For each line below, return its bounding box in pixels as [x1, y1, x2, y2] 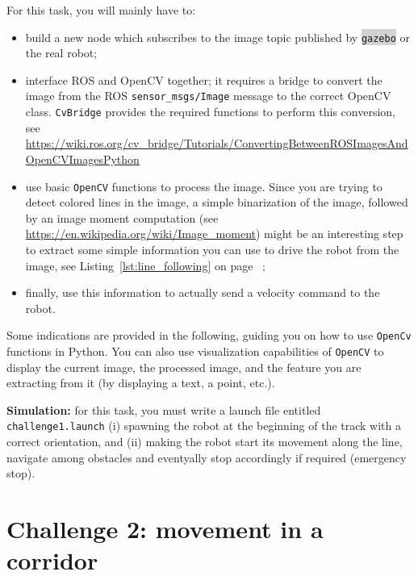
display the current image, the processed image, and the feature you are [6, 358, 362, 375]
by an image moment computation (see [25, 209, 219, 226]
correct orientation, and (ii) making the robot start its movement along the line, [6, 433, 403, 450]
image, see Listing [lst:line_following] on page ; [25, 257, 265, 273]
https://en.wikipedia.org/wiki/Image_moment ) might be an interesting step [25, 225, 403, 242]
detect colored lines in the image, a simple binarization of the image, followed [25, 194, 408, 211]
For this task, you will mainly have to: [6, 2, 196, 18]
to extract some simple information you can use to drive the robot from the [25, 240, 399, 257]
